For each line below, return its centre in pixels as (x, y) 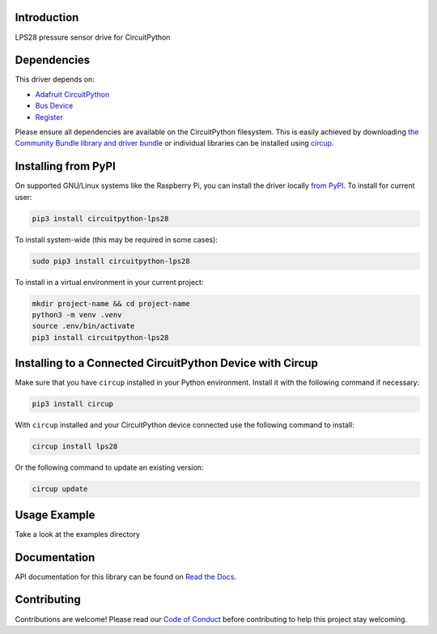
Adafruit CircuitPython (72, 94)
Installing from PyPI (66, 166)
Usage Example (55, 515)
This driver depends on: (55, 79)
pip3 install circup (72, 404)
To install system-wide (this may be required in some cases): (117, 240)
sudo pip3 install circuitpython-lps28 (111, 261)
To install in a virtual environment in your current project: (109, 282)
